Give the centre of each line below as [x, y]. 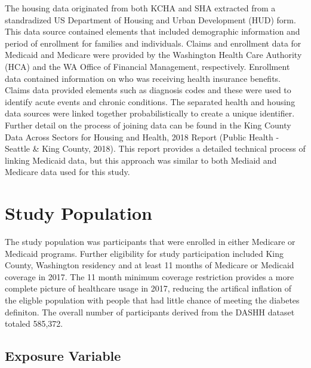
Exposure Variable [63, 356]
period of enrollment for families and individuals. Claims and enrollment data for [153, 43]
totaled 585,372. [34, 323]
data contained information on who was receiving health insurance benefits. [143, 78]
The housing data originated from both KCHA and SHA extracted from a [140, 8]
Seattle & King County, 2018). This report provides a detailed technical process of [155, 148]
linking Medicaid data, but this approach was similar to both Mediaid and [141, 160]
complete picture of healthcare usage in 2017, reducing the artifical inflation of [148, 288]
